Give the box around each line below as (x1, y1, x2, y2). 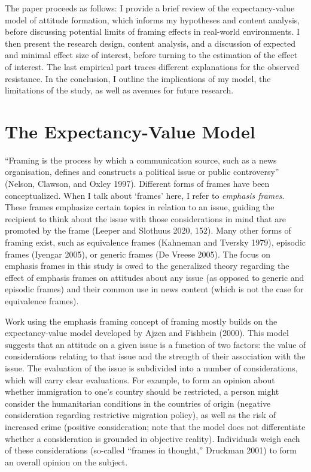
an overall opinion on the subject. (5, 455, 128, 468)
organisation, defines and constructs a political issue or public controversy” (5, 165, 279, 178)
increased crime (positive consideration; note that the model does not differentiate (5, 420, 306, 432)
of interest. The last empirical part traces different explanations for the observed (5, 60, 300, 72)
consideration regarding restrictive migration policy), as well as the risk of (5, 409, 276, 421)
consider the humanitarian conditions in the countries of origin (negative (5, 397, 271, 409)
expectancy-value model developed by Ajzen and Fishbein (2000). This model (5, 326, 289, 339)
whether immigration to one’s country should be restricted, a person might (5, 385, 279, 398)
